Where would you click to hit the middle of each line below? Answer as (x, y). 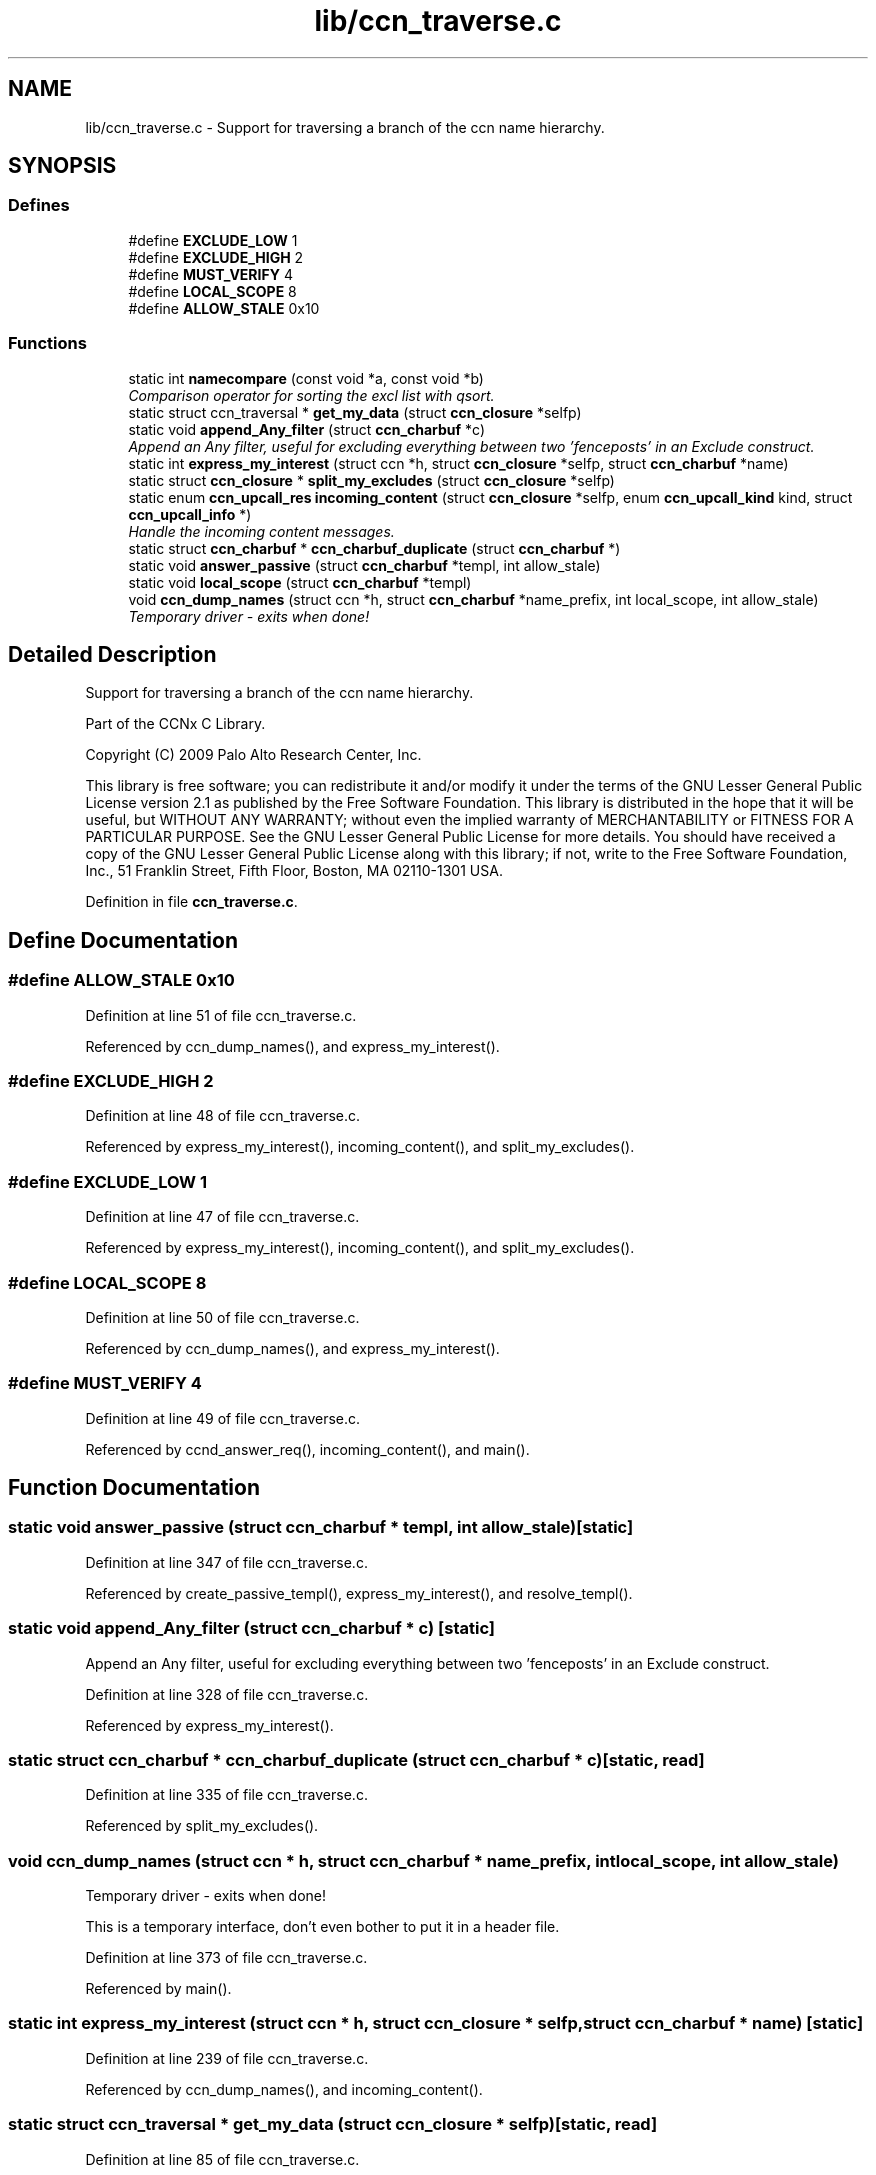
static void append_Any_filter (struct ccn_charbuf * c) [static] (251, 1628)
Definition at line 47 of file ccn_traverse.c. (222, 1217)
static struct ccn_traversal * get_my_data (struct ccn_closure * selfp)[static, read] (333, 2124)
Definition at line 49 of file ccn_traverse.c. (223, 1418)
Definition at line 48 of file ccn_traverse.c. (223, 1116)
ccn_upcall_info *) (190, 514)
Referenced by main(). (158, 1989)
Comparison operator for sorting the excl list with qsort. (311, 395)
